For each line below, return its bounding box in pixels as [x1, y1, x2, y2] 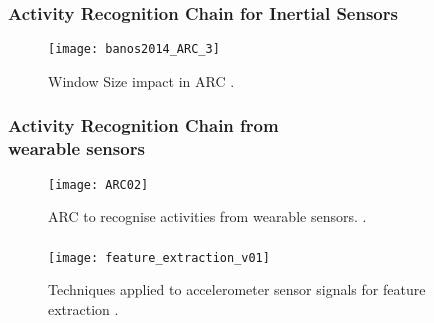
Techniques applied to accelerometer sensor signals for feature [48, 279, 426, 300]
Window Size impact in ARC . [48, 70, 235, 91]
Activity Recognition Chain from [8, 113, 279, 138]
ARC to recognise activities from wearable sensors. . [48, 206, 367, 227]
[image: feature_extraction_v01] [48, 250, 270, 265]
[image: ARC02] [48, 177, 149, 192]
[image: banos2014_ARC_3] [48, 42, 220, 57]
